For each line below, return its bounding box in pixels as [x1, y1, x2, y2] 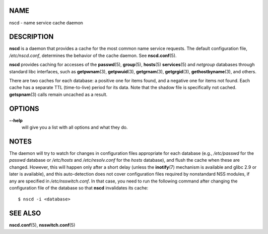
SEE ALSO [9, 209, 41, 218]
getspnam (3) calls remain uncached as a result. [9, 92, 108, 97]
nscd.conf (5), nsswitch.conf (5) [9, 222, 75, 228]
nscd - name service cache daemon [9, 20, 83, 26]
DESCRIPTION [9, 33, 54, 41]
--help [9, 117, 23, 123]
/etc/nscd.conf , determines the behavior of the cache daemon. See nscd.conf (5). [9, 52, 177, 58]
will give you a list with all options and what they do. [21, 124, 128, 131]
